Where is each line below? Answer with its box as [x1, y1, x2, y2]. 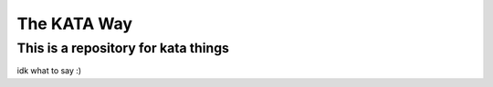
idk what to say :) [16, 65, 82, 76]
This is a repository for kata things [16, 40, 230, 56]
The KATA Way [16, 14, 132, 34]
